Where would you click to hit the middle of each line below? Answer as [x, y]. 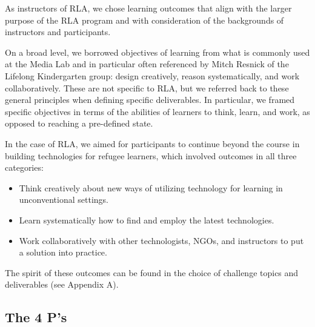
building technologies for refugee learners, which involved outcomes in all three [151, 155]
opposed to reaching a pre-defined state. [79, 123]
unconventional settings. [64, 200]
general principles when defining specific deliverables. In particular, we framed [150, 100]
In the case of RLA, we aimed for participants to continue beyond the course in [152, 143]
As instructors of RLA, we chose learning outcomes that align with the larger [148, 8]
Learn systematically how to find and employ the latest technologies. [147, 220]
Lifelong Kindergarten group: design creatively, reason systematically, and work [152, 75]
